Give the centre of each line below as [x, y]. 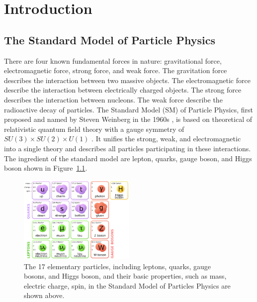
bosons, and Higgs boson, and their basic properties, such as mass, [125, 276]
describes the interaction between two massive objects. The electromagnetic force [127, 80]
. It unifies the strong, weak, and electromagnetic [166, 139]
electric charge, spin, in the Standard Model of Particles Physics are [127, 285]
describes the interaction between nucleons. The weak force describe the [113, 99]
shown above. [44, 295]
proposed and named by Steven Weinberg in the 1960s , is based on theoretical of [128, 119]
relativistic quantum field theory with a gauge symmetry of [94, 129]
